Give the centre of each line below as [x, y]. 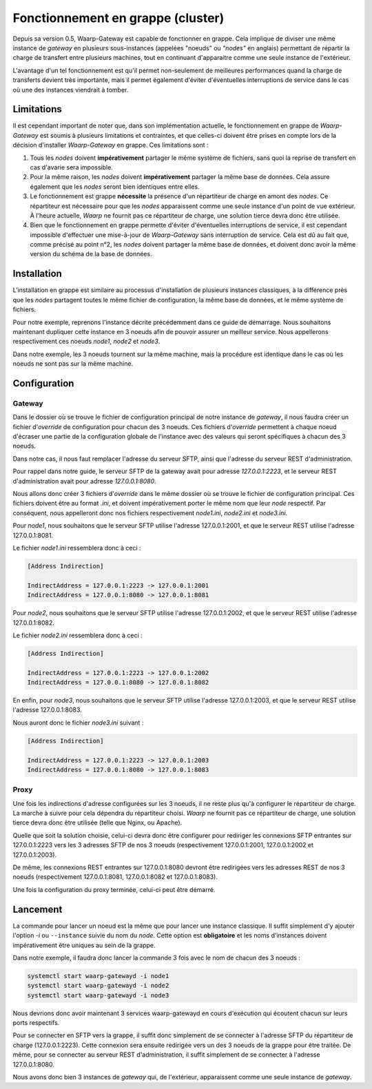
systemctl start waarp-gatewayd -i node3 [98, 995]
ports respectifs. [36, 1023]
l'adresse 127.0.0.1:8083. [47, 710]
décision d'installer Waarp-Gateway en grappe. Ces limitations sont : [111, 145]
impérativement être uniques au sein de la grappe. [84, 945]
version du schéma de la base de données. [91, 254]
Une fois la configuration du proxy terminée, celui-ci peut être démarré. [114, 889]
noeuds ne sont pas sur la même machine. [73, 364]
